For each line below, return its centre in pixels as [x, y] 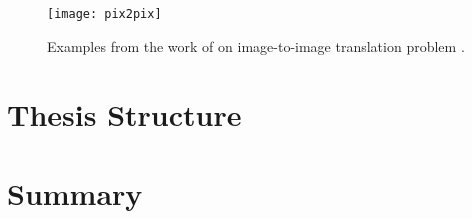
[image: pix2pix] [104, 14]
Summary [75, 192]
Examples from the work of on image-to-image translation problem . [256, 45]
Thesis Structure [124, 114]
